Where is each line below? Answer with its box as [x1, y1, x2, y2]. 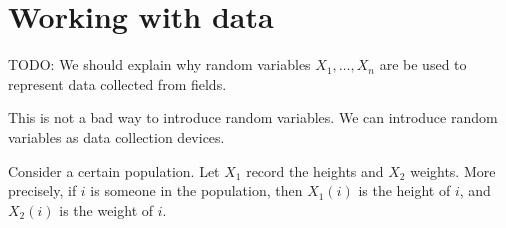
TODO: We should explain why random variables [8, 54, 311, 75]
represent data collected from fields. [8, 73, 227, 94]
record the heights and [246, 160, 384, 181]
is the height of [358, 180, 451, 201]
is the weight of [59, 199, 154, 220]
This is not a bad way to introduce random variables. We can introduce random [8, 107, 498, 128]
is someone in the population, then [90, 180, 303, 201]
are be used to [379, 54, 467, 75]
